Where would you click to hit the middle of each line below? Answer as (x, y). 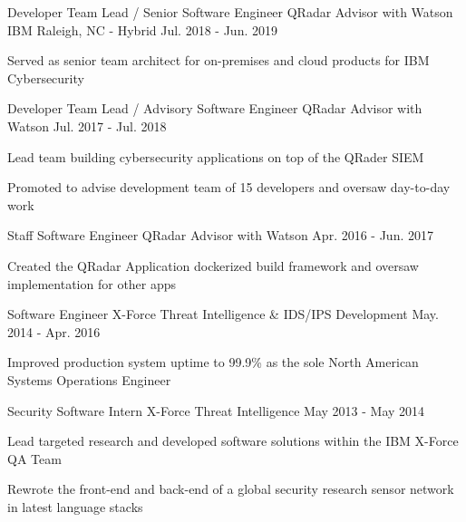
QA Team (34, 458)
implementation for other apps (92, 283)
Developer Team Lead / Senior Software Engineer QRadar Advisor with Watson (230, 12)
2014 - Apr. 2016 (54, 331)
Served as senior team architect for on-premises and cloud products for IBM (218, 60)
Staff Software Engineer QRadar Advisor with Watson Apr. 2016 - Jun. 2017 (220, 235)
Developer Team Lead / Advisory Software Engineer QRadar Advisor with (215, 108)
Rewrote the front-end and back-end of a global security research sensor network (231, 489)
